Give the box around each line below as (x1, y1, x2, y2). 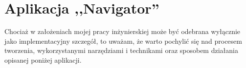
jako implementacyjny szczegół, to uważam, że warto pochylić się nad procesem (4, 35, 242, 46)
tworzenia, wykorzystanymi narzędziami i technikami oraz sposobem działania (4, 45, 238, 55)
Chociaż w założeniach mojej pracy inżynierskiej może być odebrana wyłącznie (4, 26, 241, 36)
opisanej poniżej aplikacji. (4, 54, 82, 65)
